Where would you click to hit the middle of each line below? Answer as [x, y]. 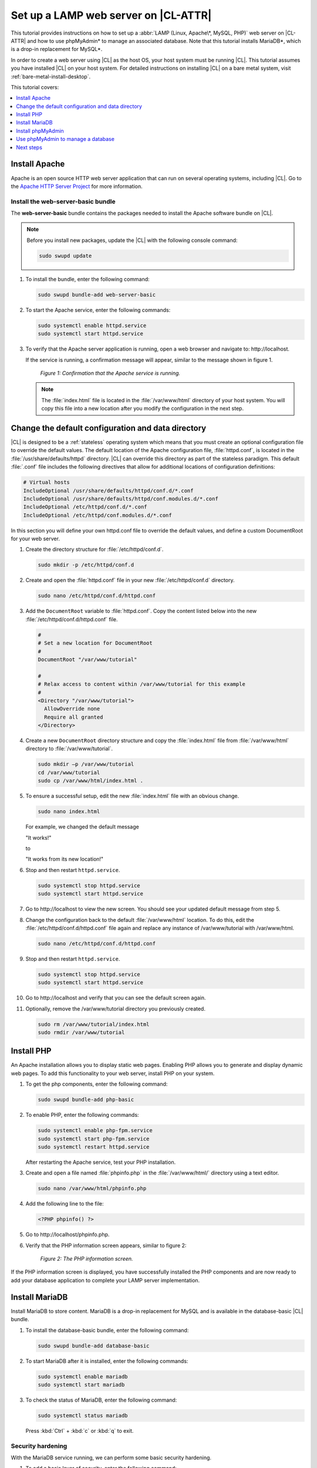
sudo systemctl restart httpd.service [94, 1147]
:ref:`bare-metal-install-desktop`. [51, 76]
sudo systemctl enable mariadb [83, 1376]
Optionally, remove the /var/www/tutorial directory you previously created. [115, 1009]
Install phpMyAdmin [40, 131]
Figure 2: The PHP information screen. [87, 1259]
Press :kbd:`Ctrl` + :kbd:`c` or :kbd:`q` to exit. [80, 1430]
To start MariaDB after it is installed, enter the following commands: [107, 1361]
